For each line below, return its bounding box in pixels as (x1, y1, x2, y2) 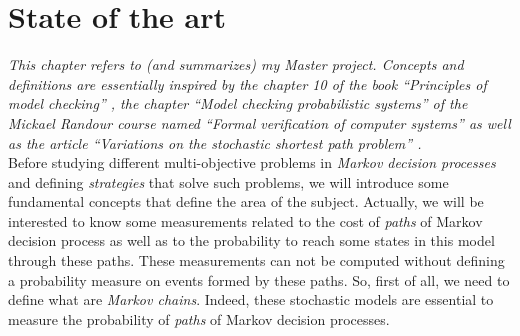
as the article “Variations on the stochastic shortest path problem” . (8, 132, 422, 153)
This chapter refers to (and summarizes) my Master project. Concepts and (8, 54, 464, 75)
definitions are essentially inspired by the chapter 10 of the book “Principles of (8, 73, 487, 94)
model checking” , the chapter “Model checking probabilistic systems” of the (8, 93, 468, 114)
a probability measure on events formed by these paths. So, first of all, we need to (8, 269, 510, 290)
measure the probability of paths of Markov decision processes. (8, 308, 390, 329)
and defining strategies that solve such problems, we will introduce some (8, 171, 449, 192)
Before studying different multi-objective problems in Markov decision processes (8, 152, 496, 173)
